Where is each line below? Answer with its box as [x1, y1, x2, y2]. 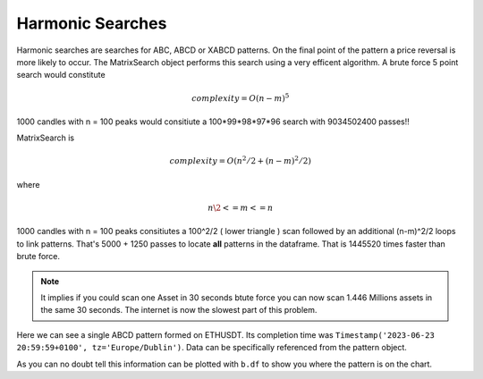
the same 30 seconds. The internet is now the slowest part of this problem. [40, 305, 318, 316]
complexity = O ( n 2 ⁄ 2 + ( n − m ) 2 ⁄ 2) [169, 155, 312, 166]
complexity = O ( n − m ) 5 [191, 91, 290, 103]
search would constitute [16, 70, 106, 80]
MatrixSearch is [16, 132, 75, 143]
